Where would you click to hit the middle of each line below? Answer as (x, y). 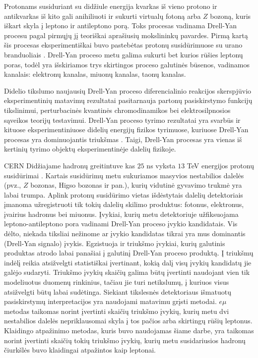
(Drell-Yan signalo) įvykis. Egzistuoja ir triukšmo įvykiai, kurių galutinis (115, 243)
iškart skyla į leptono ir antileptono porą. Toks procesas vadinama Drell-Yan (121, 26)
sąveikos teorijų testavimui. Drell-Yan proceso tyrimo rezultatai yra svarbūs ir (122, 120)
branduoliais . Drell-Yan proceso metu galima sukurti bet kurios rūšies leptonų (124, 54)
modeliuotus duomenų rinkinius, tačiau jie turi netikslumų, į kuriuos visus (117, 282)
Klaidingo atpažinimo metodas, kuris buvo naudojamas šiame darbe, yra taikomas (129, 330)
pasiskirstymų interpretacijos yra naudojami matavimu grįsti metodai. (110, 301)
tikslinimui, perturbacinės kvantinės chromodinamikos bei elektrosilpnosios (117, 110)
